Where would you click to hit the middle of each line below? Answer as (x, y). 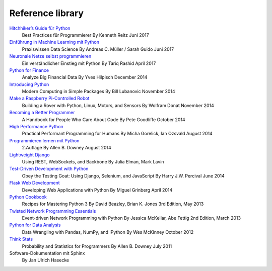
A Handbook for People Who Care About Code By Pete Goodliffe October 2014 (104, 119)
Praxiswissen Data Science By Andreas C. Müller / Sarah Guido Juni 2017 (98, 49)
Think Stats (21, 239)
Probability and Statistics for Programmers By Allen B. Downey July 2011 (97, 246)
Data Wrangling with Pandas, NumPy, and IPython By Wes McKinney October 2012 (108, 232)
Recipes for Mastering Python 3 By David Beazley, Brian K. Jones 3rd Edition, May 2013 (113, 204)
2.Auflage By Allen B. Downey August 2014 (67, 148)
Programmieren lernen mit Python (44, 140)
